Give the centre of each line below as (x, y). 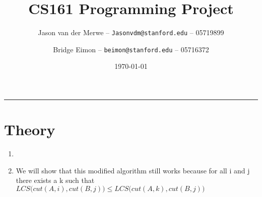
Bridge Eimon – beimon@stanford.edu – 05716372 (131, 49)
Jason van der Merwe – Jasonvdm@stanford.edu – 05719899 (131, 32)
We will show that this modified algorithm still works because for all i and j (133, 170)
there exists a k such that (55, 180)
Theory (30, 129)
